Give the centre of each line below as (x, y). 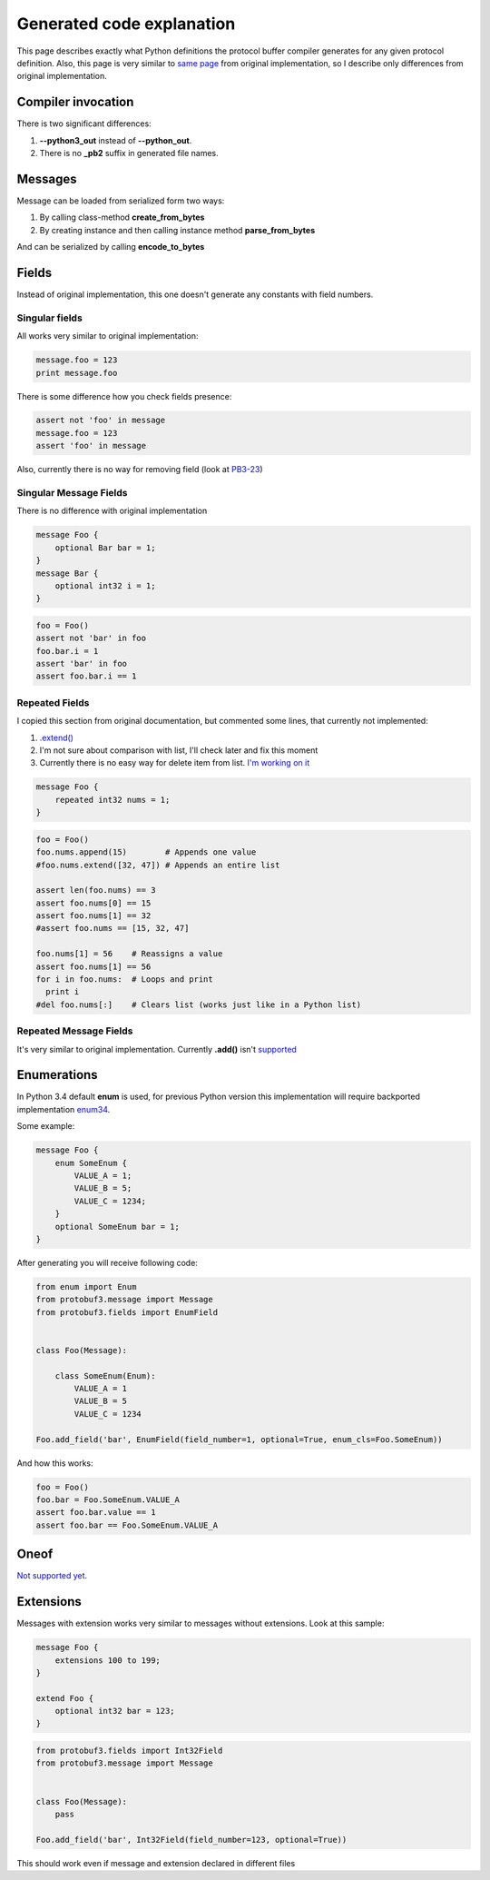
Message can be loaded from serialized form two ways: (121, 201)
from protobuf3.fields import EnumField (127, 1312)
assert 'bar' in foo (81, 664)
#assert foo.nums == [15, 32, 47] (113, 928)
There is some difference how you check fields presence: (124, 396)
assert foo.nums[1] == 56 (93, 966)
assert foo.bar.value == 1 (96, 1513)
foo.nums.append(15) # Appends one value (146, 852)
